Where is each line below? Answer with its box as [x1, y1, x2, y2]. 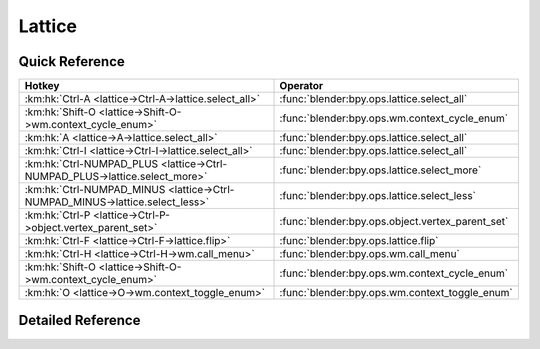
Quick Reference [18, 53, 125, 70]
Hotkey [24, 79, 60, 93]
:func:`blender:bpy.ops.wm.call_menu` [279, 247, 460, 261]
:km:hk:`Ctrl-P [24, 208, 91, 222]
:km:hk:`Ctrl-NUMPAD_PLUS [24, 157, 159, 171]
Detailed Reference [18, 312, 141, 329]
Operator [279, 79, 324, 93]
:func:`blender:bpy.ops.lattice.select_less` [279, 189, 477, 203]
